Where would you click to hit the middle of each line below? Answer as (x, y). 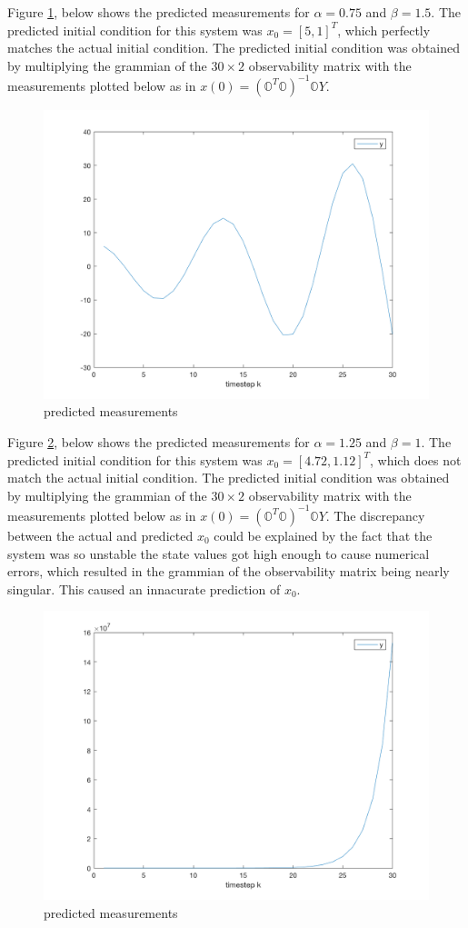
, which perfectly (384, 30)
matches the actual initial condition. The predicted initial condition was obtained (234, 48)
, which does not (416, 459)
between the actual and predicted (100, 535)
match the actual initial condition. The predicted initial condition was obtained (229, 478)
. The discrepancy (375, 515)
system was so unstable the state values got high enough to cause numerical (219, 553)
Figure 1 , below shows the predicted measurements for (159, 12)
